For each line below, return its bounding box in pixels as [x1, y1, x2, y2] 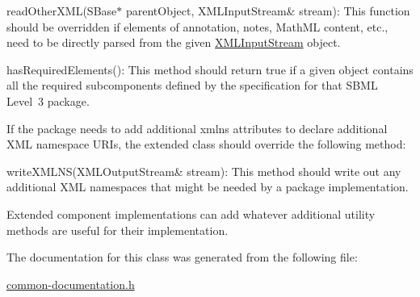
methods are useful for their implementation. [6, 221, 229, 238]
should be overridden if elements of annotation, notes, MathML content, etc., [6, 18, 388, 35]
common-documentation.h [6, 275, 135, 292]
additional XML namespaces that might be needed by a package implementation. [6, 178, 409, 195]
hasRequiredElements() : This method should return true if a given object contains [6, 61, 414, 77]
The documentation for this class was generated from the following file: [6, 249, 358, 266]
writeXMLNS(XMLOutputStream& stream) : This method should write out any [6, 162, 401, 179]
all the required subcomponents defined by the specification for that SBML [6, 77, 378, 94]
